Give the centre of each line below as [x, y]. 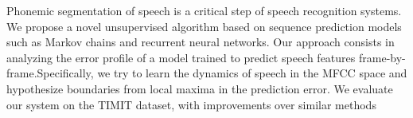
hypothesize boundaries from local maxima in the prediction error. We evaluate [200, 88]
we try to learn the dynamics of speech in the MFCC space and [252, 73]
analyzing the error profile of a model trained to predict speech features [181, 57]
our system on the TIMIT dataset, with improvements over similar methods [191, 104]
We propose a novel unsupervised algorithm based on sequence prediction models [204, 26]
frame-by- [382, 57]
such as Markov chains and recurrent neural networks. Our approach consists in [201, 42]
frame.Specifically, [50, 73]
